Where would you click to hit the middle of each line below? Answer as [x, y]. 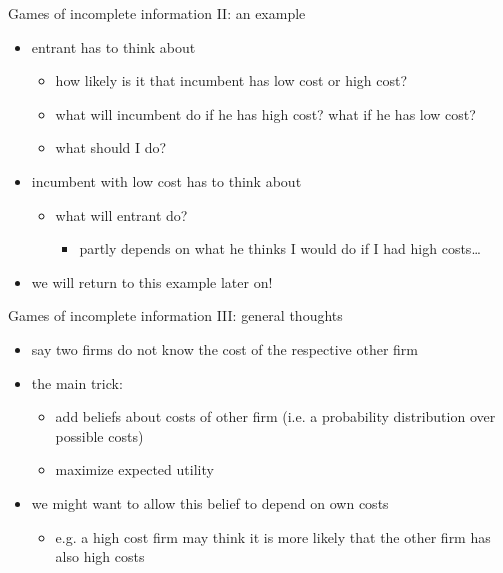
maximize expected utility [134, 469]
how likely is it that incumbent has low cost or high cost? [231, 80]
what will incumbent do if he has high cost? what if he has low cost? [265, 113]
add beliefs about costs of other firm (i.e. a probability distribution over [275, 416]
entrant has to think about [113, 46]
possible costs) [99, 435]
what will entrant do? [121, 214]
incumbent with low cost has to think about [166, 180]
